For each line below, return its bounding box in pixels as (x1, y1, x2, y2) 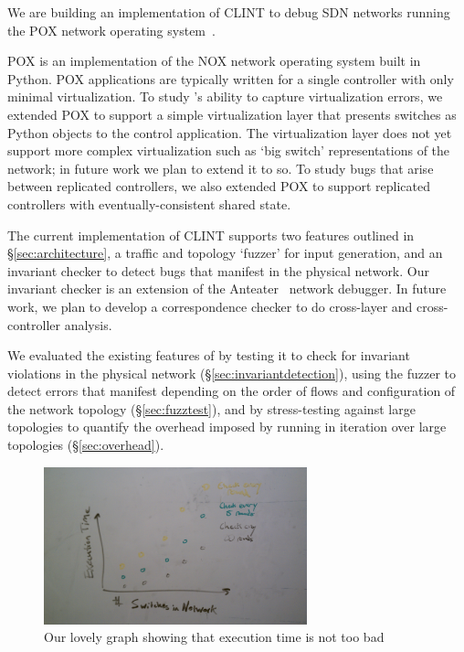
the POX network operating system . (7, 20, 216, 39)
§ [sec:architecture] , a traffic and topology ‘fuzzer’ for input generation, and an (7, 243, 443, 262)
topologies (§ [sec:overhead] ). (7, 435, 164, 454)
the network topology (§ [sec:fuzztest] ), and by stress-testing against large (7, 399, 416, 418)
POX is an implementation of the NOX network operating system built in (7, 51, 421, 70)
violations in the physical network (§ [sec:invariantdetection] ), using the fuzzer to (7, 363, 456, 382)
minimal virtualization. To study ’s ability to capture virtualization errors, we (7, 87, 443, 106)
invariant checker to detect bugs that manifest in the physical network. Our (7, 261, 429, 280)
